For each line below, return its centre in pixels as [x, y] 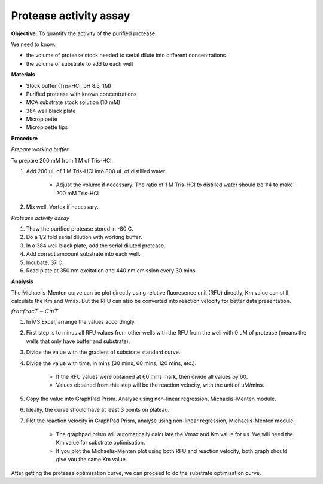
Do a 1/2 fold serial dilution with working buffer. [84, 237]
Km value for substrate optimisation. [100, 443]
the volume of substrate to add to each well [80, 63]
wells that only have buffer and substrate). [78, 341]
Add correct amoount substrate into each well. [83, 254]
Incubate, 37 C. [45, 262]
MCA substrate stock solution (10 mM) [73, 102]
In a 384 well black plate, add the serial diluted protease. [96, 246]
